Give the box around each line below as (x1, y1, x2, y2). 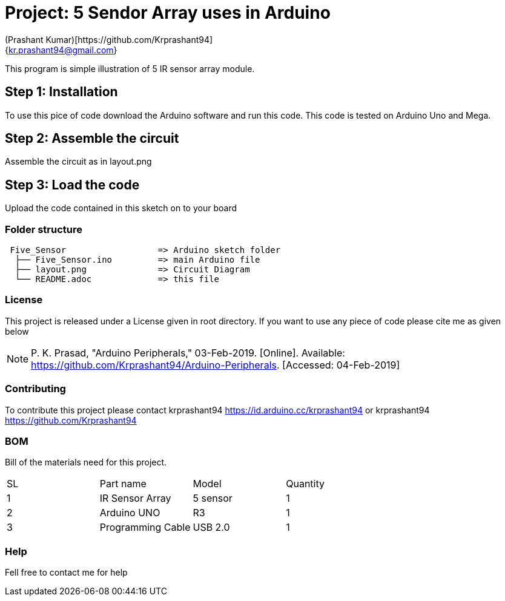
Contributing (5, 383, 66, 395)
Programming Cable (99, 521, 191, 534)
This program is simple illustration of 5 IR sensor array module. (5, 63, 255, 74)
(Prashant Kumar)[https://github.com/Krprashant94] (5, 34, 213, 45)
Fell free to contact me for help (5, 567, 128, 578)
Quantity (286, 478, 325, 490)
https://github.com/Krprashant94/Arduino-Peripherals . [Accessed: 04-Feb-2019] (31, 358, 400, 371)
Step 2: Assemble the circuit (5, 131, 179, 146)
